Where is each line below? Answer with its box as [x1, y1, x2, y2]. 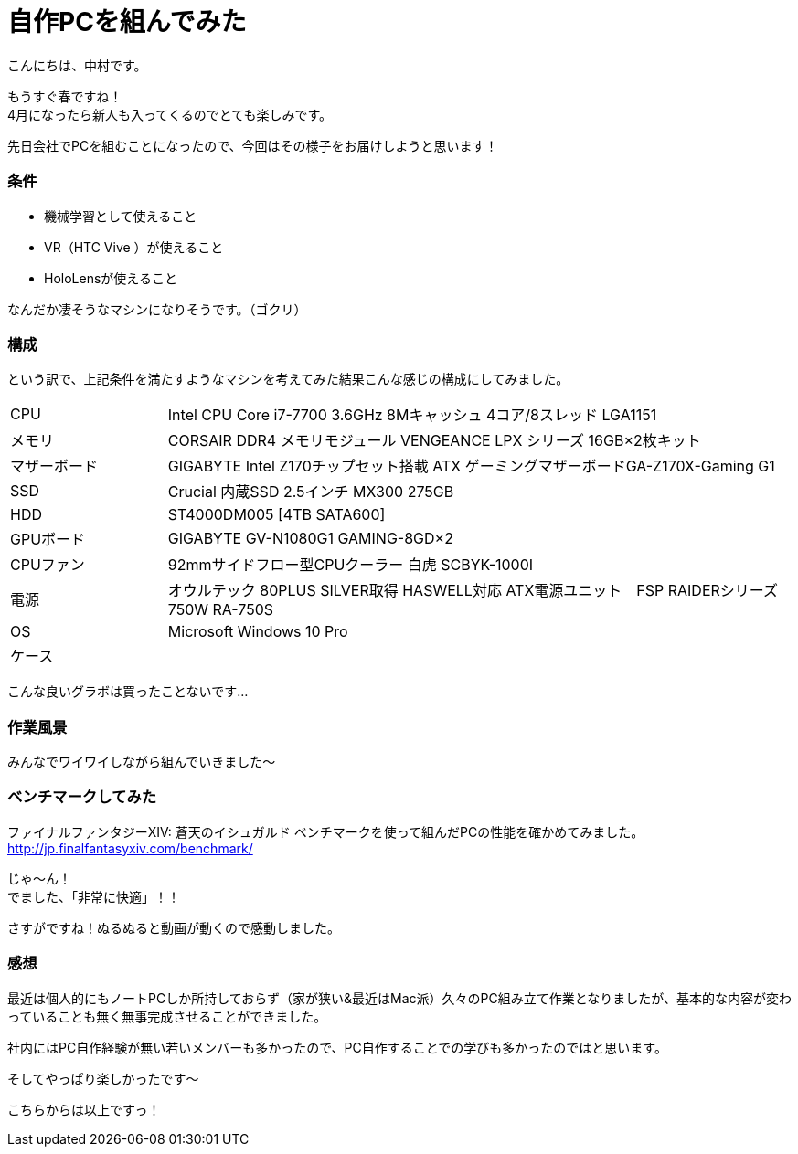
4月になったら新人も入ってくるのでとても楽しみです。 [7, 106, 333, 122]
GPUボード [10, 530, 86, 549]
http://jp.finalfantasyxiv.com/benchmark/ [7, 840, 253, 856]
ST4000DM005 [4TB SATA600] [167, 505, 386, 524]
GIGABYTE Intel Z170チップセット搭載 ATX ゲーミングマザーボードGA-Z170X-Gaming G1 [167, 457, 775, 476]
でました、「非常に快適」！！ [7, 888, 180, 905]
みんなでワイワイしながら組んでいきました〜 [7, 754, 276, 769]
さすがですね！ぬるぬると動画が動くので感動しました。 [7, 919, 340, 936]
